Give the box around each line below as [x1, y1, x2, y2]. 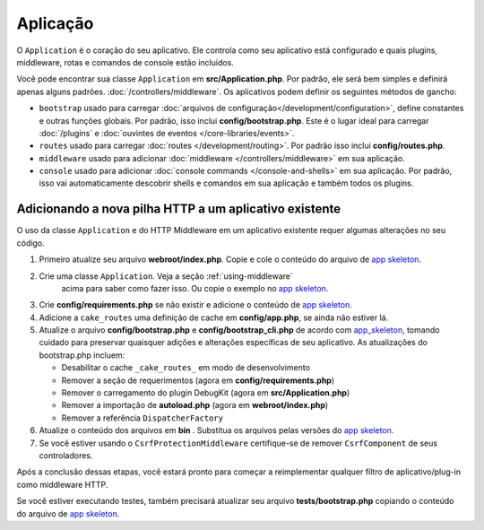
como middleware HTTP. [16, 479, 108, 490]
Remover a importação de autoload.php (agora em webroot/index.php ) [61, 400, 329, 411]
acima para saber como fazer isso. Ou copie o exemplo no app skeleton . [61, 282, 329, 293]
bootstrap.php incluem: [39, 350, 125, 361]
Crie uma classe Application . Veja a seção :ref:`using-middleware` [39, 270, 293, 282]
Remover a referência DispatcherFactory [61, 413, 224, 423]
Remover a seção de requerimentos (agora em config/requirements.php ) [61, 375, 335, 386]
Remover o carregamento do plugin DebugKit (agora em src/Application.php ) [61, 387, 350, 398]
